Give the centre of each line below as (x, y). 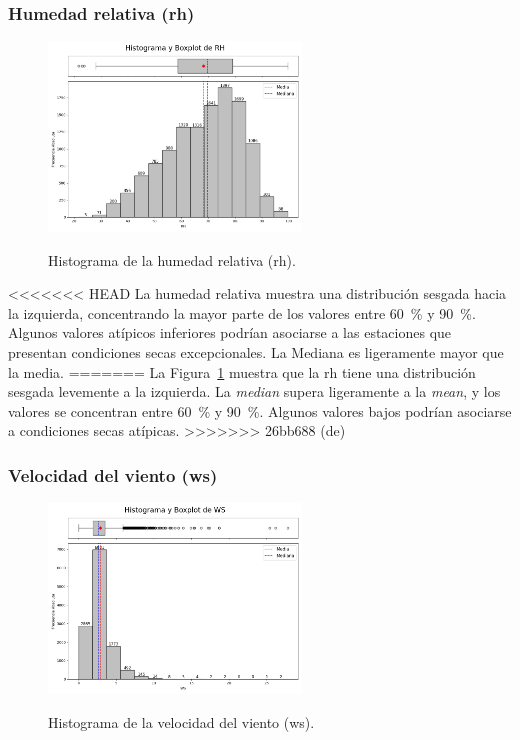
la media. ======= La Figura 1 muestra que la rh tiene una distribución (242, 371)
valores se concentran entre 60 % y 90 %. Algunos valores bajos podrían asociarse (260, 410)
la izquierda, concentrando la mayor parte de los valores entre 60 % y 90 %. (242, 312)
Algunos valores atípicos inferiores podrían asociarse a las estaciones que (230, 332)
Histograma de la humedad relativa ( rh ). (172, 259)
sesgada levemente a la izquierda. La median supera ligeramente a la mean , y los (254, 391)
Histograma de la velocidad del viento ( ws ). (181, 721)
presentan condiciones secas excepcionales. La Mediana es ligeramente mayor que (256, 351)
